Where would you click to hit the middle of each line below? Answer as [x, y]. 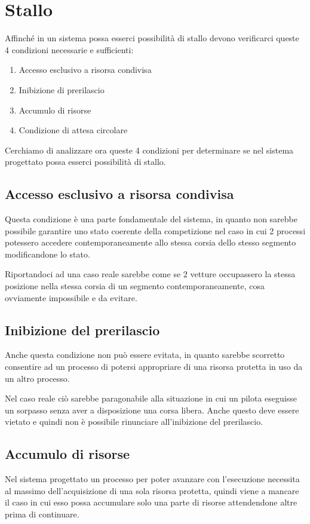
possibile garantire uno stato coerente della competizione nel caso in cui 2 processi [155, 230]
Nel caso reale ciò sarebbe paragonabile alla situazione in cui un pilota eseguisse [151, 398]
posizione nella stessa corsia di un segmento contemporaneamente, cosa [135, 286]
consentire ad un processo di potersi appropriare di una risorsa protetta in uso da [154, 367]
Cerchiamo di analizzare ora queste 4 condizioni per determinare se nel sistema [149, 150]
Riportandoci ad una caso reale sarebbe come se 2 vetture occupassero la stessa [150, 274]
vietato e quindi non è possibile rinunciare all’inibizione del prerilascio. [134, 422]
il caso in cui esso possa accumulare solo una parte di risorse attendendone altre [151, 502]
